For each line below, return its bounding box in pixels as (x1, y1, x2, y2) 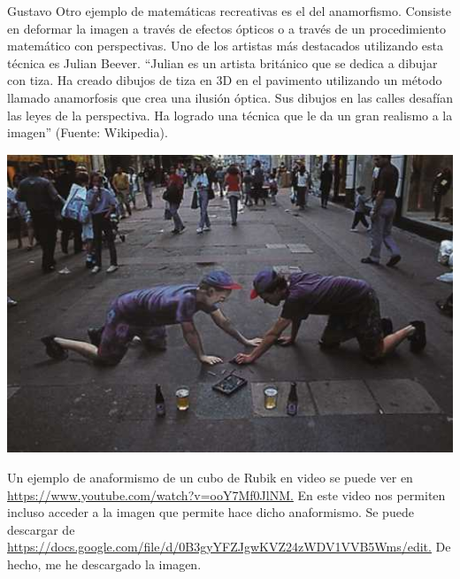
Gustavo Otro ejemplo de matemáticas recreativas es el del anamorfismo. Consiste (7, 2, 451, 19)
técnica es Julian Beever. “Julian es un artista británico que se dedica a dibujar (7, 53, 438, 72)
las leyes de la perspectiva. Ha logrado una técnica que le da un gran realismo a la (7, 105, 453, 124)
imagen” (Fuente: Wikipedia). (7, 123, 168, 142)
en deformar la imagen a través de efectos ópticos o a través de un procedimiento (7, 19, 446, 37)
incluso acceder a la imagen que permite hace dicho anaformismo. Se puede (7, 503, 414, 521)
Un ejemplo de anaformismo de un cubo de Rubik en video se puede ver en (7, 467, 413, 486)
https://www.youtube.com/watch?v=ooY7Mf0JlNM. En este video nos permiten (7, 485, 446, 504)
